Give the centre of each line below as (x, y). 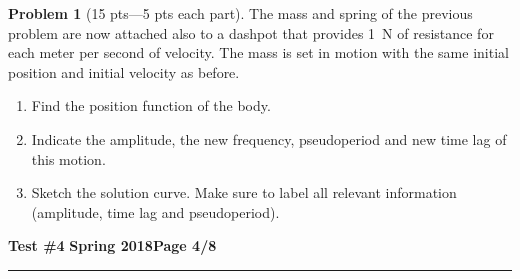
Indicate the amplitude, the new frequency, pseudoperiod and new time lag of (269, 138)
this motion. (68, 158)
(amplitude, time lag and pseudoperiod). (155, 211)
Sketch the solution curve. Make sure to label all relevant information (244, 192)
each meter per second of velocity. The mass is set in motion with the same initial (258, 52)
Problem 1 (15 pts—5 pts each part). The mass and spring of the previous (240, 13)
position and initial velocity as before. (124, 71)
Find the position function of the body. (151, 105)
